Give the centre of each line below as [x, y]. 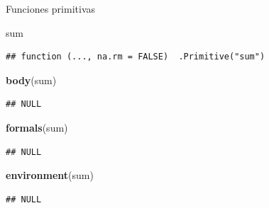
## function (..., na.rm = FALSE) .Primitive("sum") [136, 57]
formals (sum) [37, 127]
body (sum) [31, 80]
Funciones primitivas [51, 8]
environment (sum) [50, 175]
